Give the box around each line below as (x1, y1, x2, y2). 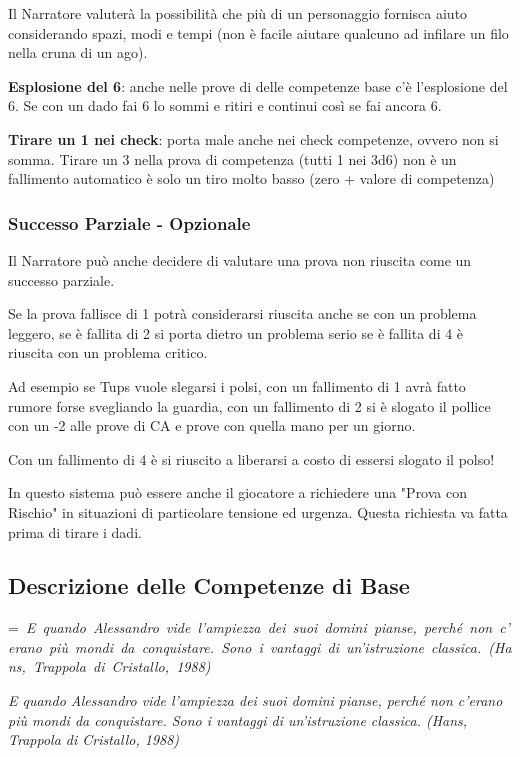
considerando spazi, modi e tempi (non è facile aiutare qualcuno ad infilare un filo (8, 22, 509, 43)
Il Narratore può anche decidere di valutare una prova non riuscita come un (8, 249, 472, 270)
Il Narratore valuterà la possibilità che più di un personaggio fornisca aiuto (8, 3, 468, 23)
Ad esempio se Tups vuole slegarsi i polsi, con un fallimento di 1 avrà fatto (8, 375, 466, 396)
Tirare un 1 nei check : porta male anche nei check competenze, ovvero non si (8, 128, 499, 149)
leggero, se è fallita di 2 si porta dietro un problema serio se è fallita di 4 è (8, 322, 464, 343)
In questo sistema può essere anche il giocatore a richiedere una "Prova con (8, 482, 468, 503)
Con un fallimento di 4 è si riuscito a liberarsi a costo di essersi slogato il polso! (8, 448, 495, 469)
